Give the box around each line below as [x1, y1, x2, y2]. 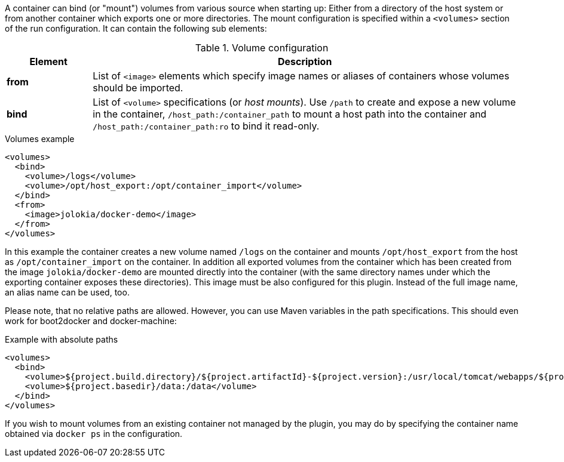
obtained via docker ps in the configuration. [5, 429, 183, 439]
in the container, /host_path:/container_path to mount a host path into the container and [93, 108, 487, 120]
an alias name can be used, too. [5, 287, 130, 297]
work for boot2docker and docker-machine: [5, 316, 177, 326]
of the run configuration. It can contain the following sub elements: [5, 23, 267, 33]
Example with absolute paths [5, 334, 118, 344]
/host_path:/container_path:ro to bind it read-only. [93, 120, 320, 132]
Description [277, 56, 332, 67]
